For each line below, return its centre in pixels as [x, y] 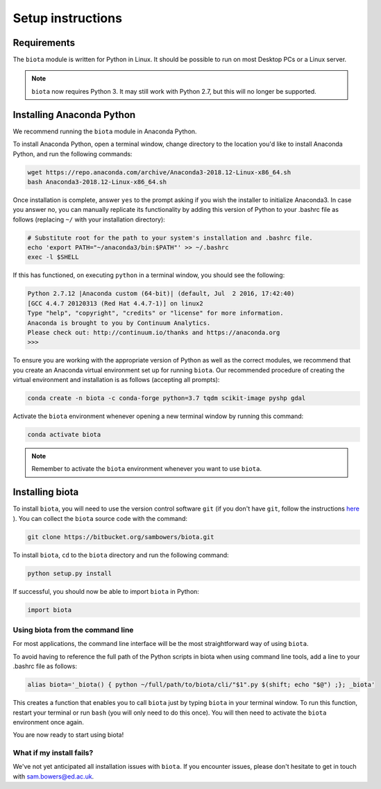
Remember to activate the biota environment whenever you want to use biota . [146, 469]
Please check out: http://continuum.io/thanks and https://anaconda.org [154, 332]
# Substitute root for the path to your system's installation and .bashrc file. [170, 238]
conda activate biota [64, 435]
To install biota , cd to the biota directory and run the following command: [121, 555]
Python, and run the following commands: [73, 153]
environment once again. [49, 722]
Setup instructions [68, 18]
